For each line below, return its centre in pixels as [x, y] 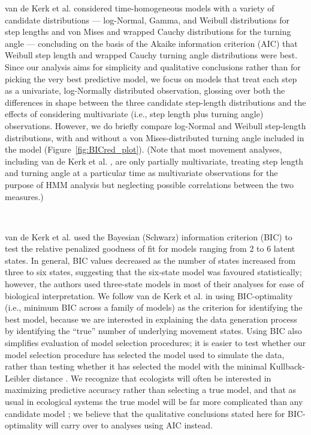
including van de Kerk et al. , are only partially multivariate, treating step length [154, 161]
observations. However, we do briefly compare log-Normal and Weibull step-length [155, 125]
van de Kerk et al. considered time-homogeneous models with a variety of [140, 8]
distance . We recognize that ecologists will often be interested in [152, 378]
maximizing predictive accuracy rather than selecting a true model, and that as [151, 390]
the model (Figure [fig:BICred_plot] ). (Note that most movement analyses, [144, 149]
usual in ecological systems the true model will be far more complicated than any [154, 401]
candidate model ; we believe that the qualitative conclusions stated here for [145, 413]
